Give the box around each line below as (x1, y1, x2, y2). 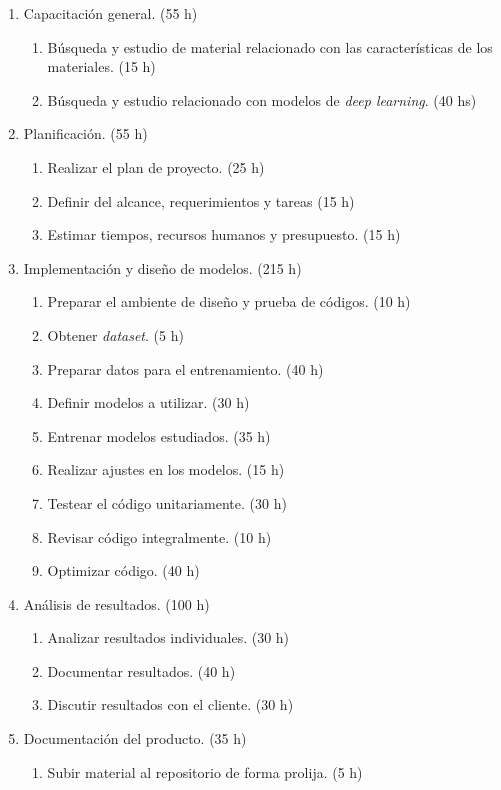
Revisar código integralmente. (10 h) (47, 526, 272, 547)
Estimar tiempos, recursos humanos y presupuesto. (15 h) (47, 224, 401, 245)
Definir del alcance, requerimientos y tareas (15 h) (47, 190, 355, 211)
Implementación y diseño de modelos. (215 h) (23, 257, 302, 278)
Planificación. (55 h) (23, 123, 148, 144)
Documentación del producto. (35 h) (23, 728, 247, 749)
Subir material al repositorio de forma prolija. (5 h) (47, 761, 363, 782)
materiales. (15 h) (47, 56, 156, 77)
